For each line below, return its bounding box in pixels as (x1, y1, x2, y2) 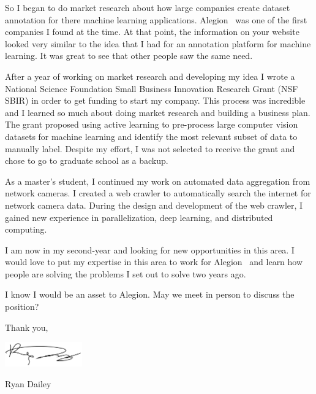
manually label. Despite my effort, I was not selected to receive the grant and (5, 142, 295, 155)
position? (5, 300, 39, 313)
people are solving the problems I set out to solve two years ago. (5, 267, 246, 280)
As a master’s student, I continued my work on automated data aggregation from (5, 174, 310, 187)
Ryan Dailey (5, 377, 51, 390)
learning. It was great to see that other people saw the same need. (5, 49, 253, 62)
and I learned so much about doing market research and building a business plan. (5, 106, 310, 118)
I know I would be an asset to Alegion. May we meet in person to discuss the (5, 288, 295, 301)
